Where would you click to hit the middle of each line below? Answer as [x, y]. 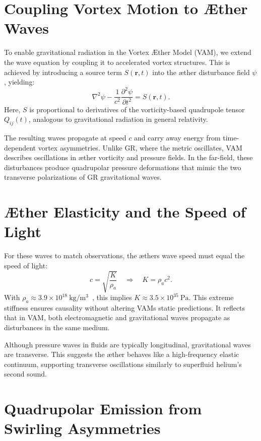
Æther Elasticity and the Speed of [125, 212]
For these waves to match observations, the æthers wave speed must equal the [124, 255]
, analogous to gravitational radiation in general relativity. [118, 119]
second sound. [25, 374]
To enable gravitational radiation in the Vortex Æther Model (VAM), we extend [128, 52]
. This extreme [211, 297]
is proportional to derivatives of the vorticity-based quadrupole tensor [137, 109]
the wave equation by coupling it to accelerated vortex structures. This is [117, 62]
